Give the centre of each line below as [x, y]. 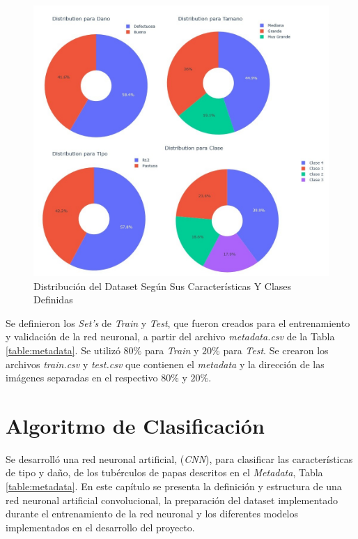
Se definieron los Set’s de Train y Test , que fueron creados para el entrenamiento [178, 322]
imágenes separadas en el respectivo [82, 378]
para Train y [172, 350]
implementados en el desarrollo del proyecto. [100, 527]
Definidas [53, 299]
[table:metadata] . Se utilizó [63, 350]
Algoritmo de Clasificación [135, 425]
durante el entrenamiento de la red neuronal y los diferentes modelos [152, 514]
